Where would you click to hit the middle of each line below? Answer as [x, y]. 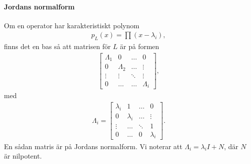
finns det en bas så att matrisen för [57, 46]
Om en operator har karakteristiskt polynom [72, 25]
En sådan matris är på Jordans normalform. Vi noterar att [93, 146]
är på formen [140, 46]
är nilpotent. [23, 156]
